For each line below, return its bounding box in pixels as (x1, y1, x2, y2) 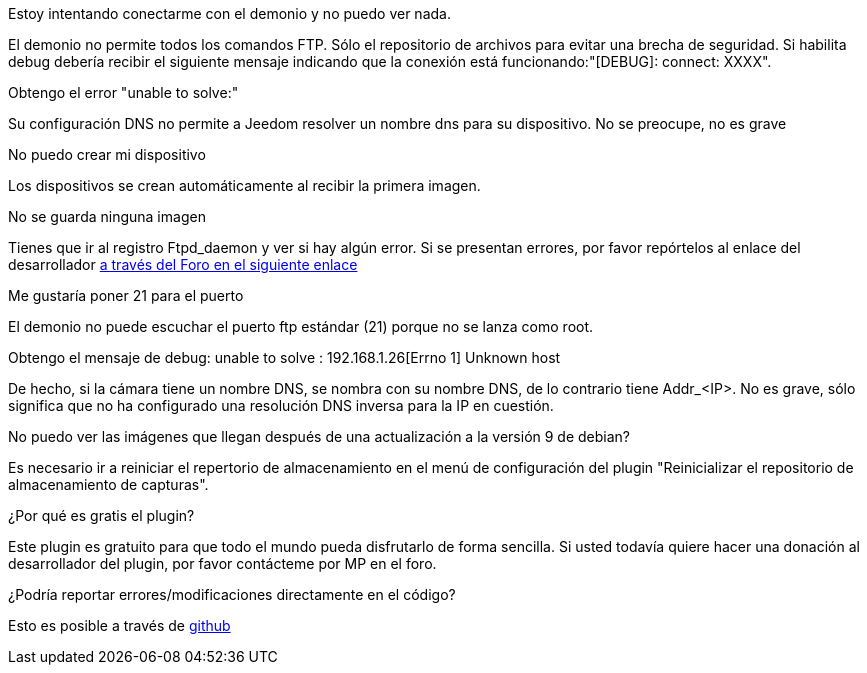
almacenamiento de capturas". (8, 476, 209, 493)
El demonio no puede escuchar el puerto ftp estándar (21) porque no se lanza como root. (8, 318, 594, 335)
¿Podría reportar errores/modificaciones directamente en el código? (8, 586, 456, 603)
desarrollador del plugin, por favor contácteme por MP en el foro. (8, 555, 437, 572)
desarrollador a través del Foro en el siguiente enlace (8, 256, 358, 273)
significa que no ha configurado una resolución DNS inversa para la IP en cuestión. (8, 397, 554, 414)
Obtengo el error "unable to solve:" (8, 84, 239, 101)
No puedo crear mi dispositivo (8, 146, 206, 163)
